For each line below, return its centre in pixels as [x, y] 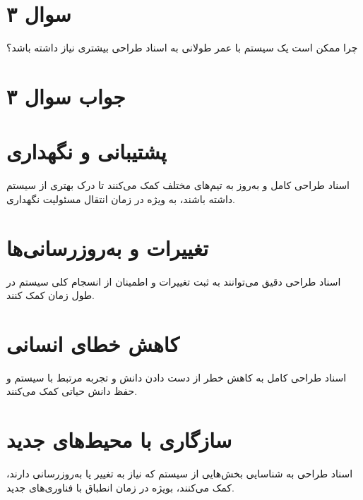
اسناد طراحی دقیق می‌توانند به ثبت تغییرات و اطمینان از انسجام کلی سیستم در [174, 281]
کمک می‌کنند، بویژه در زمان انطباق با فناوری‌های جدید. [120, 487]
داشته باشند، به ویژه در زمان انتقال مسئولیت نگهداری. [121, 199]
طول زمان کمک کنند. [50, 295]
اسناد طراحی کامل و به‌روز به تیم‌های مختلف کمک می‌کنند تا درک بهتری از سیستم [178, 185]
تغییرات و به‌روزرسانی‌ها [108, 247]
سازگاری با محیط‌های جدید [119, 440]
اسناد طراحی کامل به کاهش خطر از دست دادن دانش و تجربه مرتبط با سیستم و [177, 377]
